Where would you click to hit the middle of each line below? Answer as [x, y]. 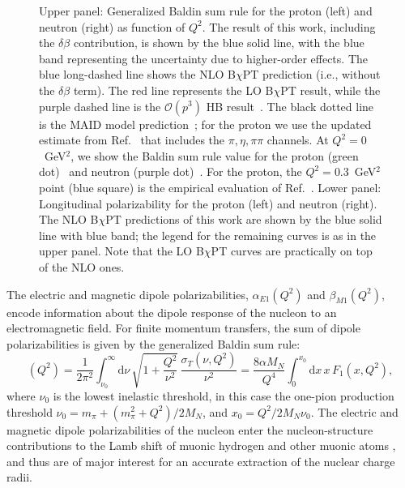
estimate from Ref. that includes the [132, 140]
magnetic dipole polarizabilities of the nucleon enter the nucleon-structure [190, 429]
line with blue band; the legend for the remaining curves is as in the [208, 235]
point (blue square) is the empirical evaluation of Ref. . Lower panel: [210, 187]
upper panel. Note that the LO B [122, 251]
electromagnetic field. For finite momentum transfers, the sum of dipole [183, 328]
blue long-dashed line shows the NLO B [137, 74]
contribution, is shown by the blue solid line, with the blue [219, 43]
